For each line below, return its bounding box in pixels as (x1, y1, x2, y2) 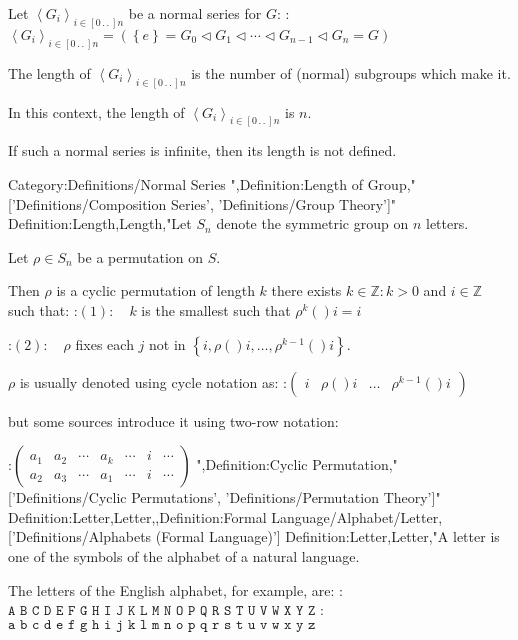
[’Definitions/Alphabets (8, 526, 152, 547)
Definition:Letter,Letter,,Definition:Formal (8, 506, 267, 527)
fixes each (75, 333, 134, 354)
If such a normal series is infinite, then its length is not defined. (8, 140, 397, 161)
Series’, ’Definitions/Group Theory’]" (170, 193, 397, 214)
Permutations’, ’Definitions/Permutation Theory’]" (131, 487, 441, 508)
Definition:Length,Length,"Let (8, 213, 192, 234)
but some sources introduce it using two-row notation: (8, 410, 339, 431)
